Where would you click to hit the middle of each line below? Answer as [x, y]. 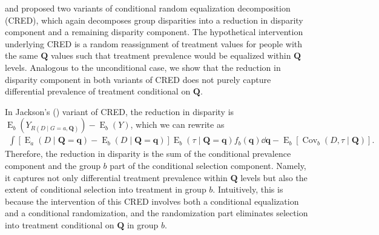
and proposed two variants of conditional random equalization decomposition [148, 8]
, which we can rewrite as [177, 124]
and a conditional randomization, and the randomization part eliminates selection [157, 213]
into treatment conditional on [60, 224]
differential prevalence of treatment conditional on [98, 91]
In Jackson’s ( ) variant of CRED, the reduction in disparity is [120, 111]
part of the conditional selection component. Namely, [208, 165]
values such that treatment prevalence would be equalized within [171, 55]
